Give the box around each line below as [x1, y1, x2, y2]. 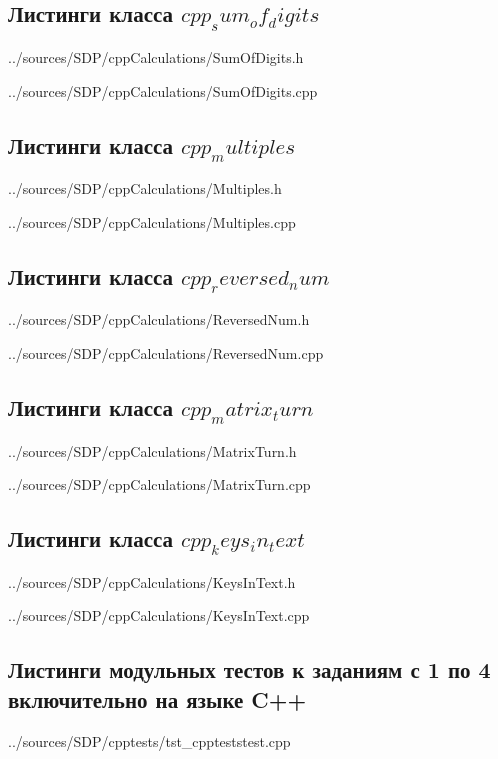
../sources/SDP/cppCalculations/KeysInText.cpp [8, 605, 310, 626]
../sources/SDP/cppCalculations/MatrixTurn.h [8, 440, 297, 461]
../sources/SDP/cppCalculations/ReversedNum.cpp [8, 342, 324, 363]
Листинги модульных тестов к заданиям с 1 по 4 [8, 654, 491, 685]
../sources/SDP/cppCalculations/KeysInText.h [8, 571, 296, 592]
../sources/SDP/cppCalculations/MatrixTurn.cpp [8, 474, 311, 495]
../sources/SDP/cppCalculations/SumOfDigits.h [8, 47, 304, 67]
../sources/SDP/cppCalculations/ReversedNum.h [8, 309, 310, 330]
